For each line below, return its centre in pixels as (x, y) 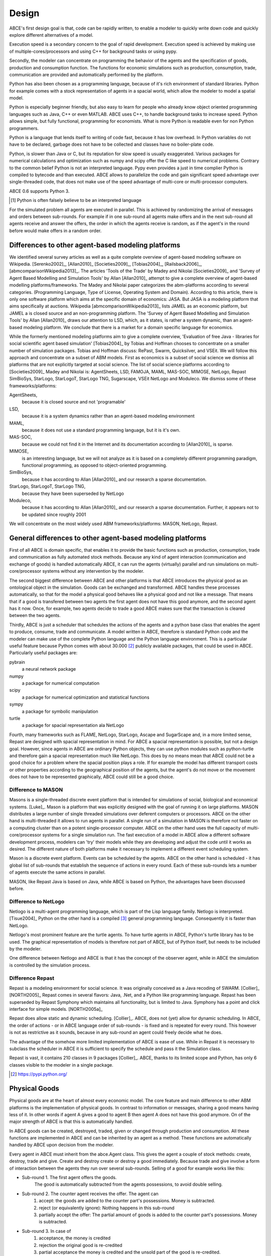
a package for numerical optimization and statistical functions (86, 697)
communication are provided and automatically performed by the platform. (86, 74)
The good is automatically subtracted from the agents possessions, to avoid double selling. (128, 1184)
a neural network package (49, 669)
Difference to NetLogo (37, 901)
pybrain (17, 662)
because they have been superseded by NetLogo (73, 493)
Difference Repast (32, 978)
